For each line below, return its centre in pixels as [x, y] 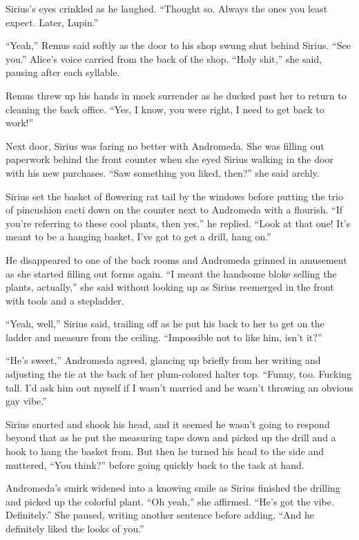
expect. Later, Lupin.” [52, 22]
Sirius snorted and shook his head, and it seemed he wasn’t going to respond [168, 424]
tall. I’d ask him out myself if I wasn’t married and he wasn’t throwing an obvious [179, 387]
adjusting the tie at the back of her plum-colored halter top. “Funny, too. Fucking [179, 374]
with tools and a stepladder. [65, 300]
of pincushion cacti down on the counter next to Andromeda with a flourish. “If [174, 210]
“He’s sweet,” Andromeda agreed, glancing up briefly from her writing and [163, 360]
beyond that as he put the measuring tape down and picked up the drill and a [171, 437]
